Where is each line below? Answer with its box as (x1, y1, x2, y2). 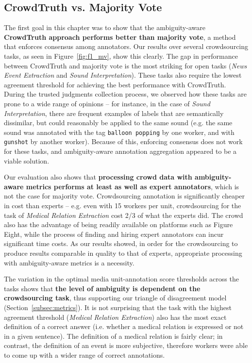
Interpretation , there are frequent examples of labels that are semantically (4, 108, 224, 118)
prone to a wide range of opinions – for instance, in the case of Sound (4, 98, 210, 108)
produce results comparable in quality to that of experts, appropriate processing (4, 247, 242, 258)
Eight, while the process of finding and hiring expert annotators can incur (4, 229, 224, 239)
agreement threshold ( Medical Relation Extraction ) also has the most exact (4, 312, 227, 322)
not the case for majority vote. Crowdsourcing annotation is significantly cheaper (4, 191, 245, 201)
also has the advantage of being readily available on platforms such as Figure (4, 219, 233, 230)
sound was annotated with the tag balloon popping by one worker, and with (4, 127, 235, 137)
